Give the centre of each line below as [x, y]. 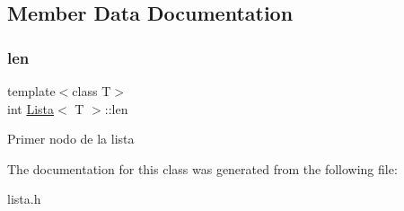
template [31, 91]
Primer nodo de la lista [71, 139]
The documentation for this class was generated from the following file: [202, 168]
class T [92, 91]
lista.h [24, 199]
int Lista [31, 108]
